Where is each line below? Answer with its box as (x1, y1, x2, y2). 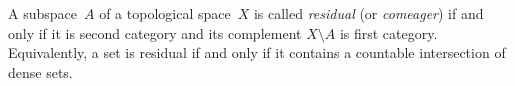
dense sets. (8, 61, 73, 82)
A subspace (8, 3, 77, 23)
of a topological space (99, 3, 231, 23)
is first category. (339, 22, 438, 43)
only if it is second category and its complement (8, 22, 302, 43)
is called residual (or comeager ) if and (253, 3, 484, 23)
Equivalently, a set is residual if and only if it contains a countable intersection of (8, 42, 506, 63)
